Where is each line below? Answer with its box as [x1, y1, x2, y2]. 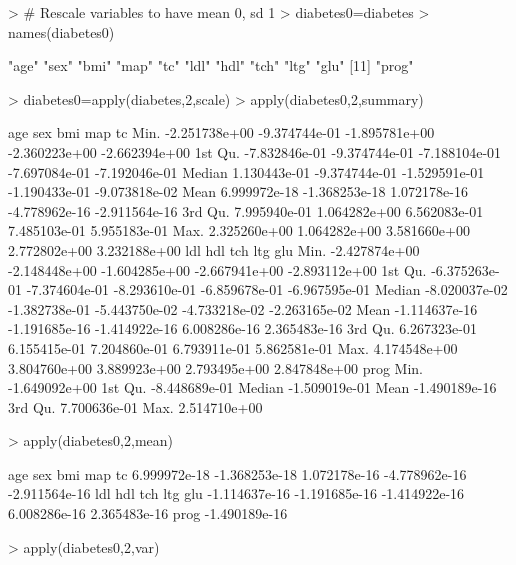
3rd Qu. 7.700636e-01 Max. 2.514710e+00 [8, 396, 263, 417]
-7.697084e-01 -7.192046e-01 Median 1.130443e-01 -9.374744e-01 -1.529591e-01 [8, 161, 485, 182]
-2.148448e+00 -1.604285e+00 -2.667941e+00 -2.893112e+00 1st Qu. [8, 259, 427, 280]
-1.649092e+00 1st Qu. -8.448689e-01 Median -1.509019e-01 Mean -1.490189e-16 [8, 377, 497, 398]
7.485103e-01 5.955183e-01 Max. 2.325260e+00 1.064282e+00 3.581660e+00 [8, 220, 470, 241]
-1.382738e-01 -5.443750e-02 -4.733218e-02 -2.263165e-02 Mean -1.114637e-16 [8, 298, 478, 319]
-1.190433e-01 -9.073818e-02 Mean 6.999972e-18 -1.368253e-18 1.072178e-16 [8, 181, 468, 202]
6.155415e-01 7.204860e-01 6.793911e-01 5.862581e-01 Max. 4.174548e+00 [8, 337, 458, 358]
